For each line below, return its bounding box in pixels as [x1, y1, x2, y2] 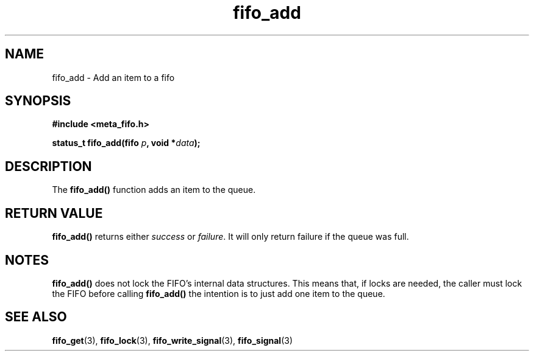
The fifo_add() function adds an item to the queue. [52, 184, 256, 195]
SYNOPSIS [5, 93, 71, 109]
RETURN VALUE [5, 205, 103, 221]
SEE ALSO [5, 309, 67, 325]
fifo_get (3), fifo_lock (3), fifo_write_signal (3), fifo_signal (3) [52, 335, 293, 346]
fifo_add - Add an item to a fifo [52, 72, 175, 83]
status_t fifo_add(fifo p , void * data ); [52, 138, 201, 148]
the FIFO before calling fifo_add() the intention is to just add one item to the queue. [52, 288, 385, 299]
